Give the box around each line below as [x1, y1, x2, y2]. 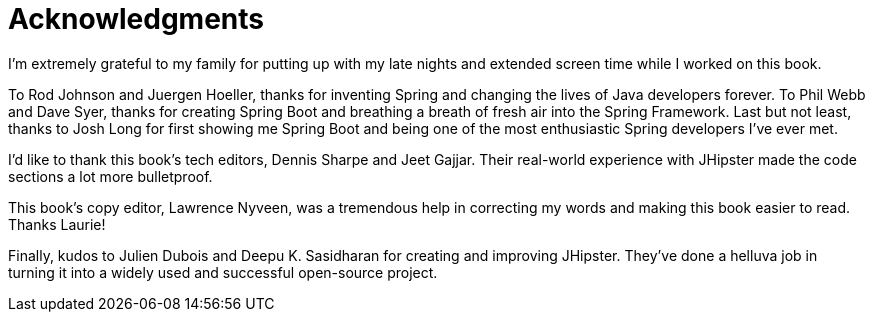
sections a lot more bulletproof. [8, 167, 213, 185]
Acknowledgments [8, 2, 265, 36]
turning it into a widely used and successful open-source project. [8, 263, 438, 281]
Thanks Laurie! [8, 215, 106, 233]
